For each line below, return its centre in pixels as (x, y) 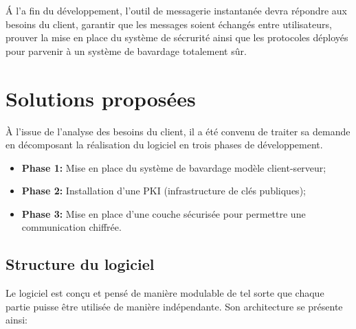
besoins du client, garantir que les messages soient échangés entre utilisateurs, (169, 24)
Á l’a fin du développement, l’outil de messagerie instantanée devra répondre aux (177, 10)
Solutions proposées (101, 98)
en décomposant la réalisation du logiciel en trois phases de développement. (164, 145)
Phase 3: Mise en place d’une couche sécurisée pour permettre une (164, 213)
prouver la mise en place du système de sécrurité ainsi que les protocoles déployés (177, 37)
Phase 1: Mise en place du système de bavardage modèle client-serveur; (174, 167)
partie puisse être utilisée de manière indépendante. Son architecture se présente (174, 306)
